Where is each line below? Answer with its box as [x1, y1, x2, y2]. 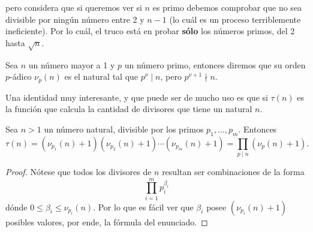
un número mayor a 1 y [28, 58, 115, 71]
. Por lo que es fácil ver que [93, 200, 194, 213]
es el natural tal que [64, 70, 139, 83]
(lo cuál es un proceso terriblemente [169, 13, 301, 25]
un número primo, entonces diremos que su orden [124, 58, 306, 71]
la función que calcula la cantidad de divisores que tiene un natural [5, 103, 252, 115]
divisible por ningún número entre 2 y [5, 13, 145, 25]
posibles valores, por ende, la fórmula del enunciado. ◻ [5, 215, 208, 228]
